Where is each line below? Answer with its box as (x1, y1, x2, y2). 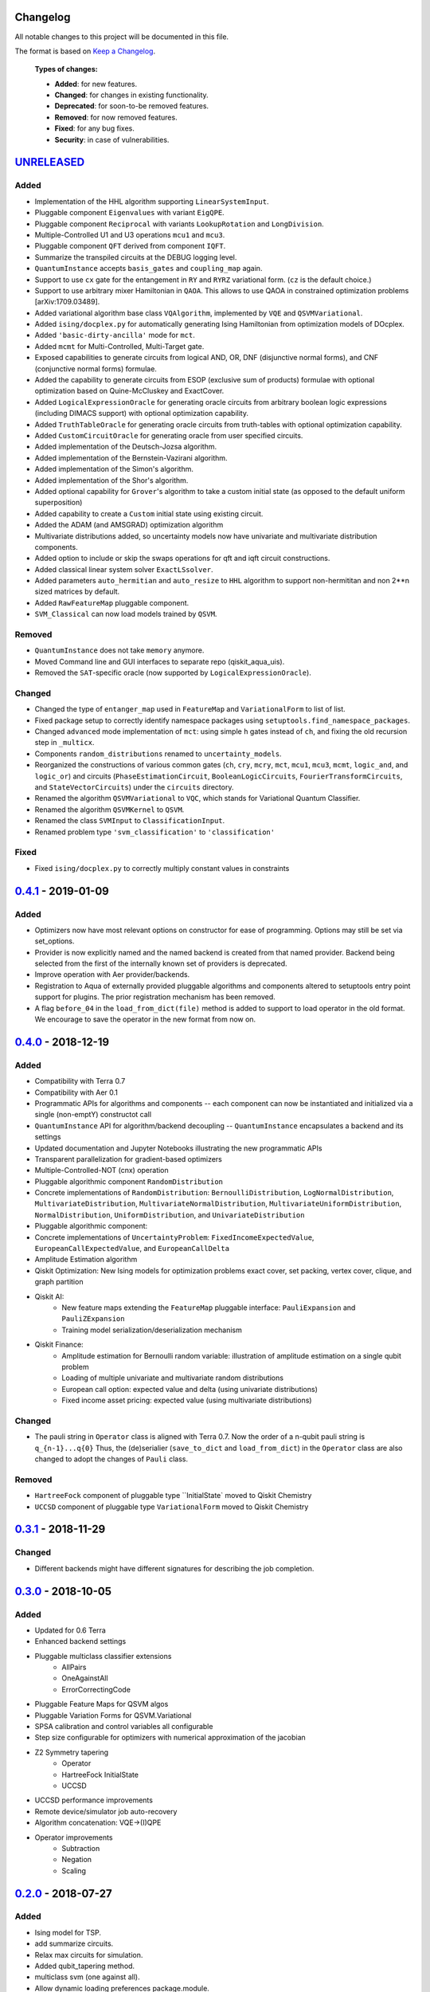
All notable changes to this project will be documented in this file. (14, 32, 229, 41)
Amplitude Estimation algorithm (34, 1255, 138, 1265)
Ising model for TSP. (34, 1927, 101, 1937)
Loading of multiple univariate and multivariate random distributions (61, 1373, 284, 1382)
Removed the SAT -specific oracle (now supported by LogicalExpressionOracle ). (34, 668, 312, 677)
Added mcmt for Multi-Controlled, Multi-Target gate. (34, 341, 205, 351)
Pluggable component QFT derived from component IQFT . (34, 241, 226, 251)
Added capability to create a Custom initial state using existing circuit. (34, 508, 264, 518)
